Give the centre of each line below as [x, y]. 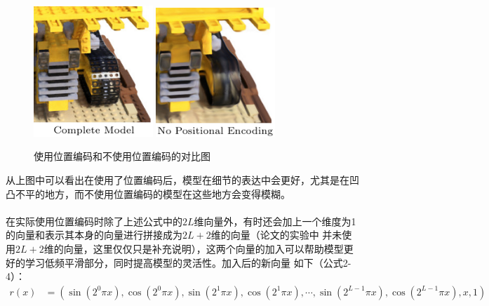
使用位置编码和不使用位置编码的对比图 [122, 156]
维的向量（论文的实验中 [265, 235]
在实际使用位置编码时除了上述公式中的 [94, 221]
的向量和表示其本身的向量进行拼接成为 [94, 235]
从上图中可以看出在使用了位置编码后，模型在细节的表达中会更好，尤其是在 [177, 179]
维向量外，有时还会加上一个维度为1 [275, 221]
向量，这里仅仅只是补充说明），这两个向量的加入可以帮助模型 [203, 248]
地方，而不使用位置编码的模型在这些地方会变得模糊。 [167, 193]
